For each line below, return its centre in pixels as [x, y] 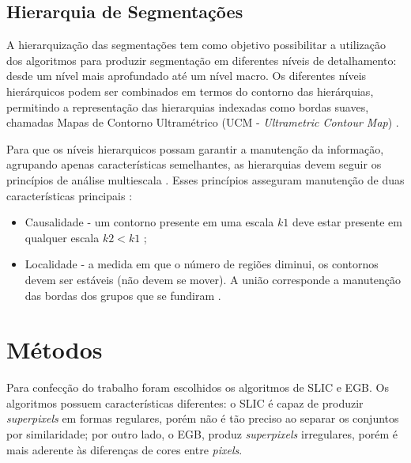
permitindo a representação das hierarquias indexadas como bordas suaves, [188, 106]
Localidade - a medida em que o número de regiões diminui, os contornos [202, 264]
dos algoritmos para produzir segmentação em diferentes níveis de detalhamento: [202, 60]
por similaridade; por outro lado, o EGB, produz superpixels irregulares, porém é [202, 434]
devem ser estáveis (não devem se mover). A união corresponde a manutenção [213, 279]
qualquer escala [62, 237]
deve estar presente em [347, 222]
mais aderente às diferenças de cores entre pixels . [124, 449]
